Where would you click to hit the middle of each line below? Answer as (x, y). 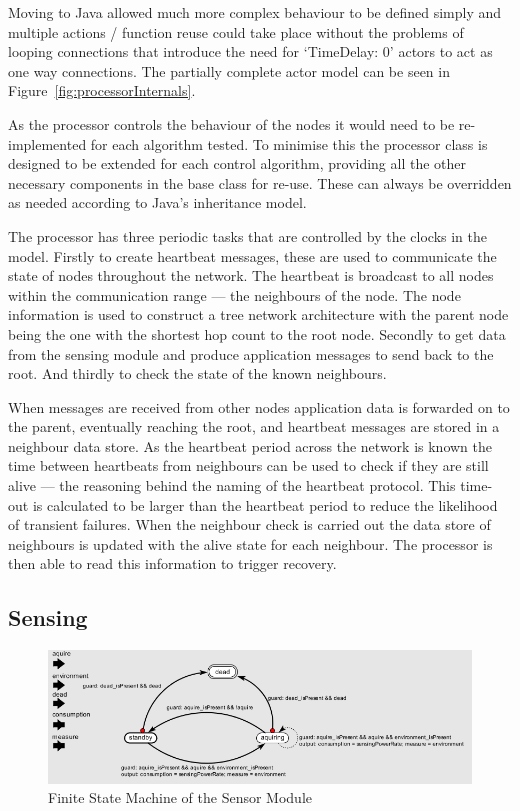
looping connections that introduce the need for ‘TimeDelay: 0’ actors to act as (250, 51)
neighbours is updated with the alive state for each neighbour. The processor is (250, 543)
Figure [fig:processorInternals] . (102, 90)
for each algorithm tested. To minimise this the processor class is (289, 143)
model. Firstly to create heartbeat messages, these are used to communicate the (252, 255)
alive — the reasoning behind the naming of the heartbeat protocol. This (232, 485)
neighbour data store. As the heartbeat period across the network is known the (250, 445)
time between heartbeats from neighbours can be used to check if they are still (248, 465)
